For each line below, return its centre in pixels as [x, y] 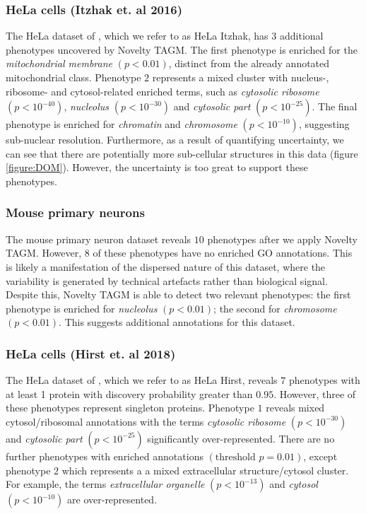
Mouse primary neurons [75, 212]
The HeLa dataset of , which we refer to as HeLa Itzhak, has [137, 36]
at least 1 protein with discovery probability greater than [129, 393]
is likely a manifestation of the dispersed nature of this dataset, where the [166, 266]
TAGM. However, [44, 253]
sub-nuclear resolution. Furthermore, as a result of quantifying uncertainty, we [175, 140]
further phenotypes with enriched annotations [105, 456]
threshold [235, 457]
